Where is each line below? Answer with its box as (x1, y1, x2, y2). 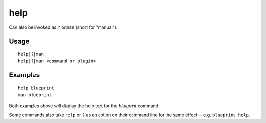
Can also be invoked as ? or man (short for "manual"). (9, 25, 118, 30)
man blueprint (18, 92, 52, 98)
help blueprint (18, 85, 55, 91)
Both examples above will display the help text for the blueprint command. (9, 103, 160, 109)
